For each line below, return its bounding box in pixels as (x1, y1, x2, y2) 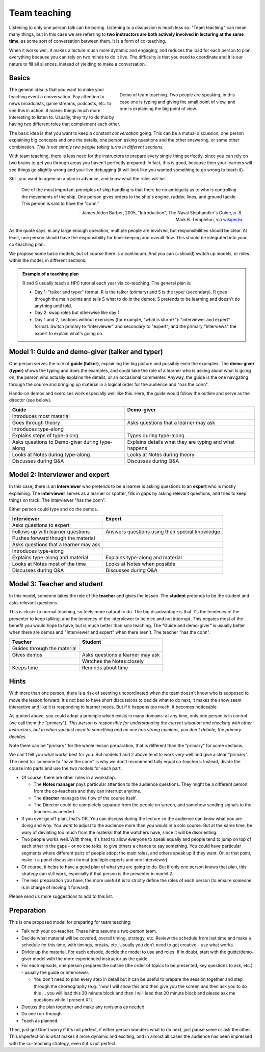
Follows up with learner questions (12, 528, 90, 535)
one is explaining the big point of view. (119, 106, 197, 112)
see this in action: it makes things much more (9, 107, 101, 113)
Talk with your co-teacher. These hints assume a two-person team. (21, 928, 157, 934)
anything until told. (34, 303, 72, 309)
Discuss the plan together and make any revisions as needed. (21, 1004, 146, 1010)
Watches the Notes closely (81, 657, 144, 664)
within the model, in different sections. (9, 257, 87, 263)
